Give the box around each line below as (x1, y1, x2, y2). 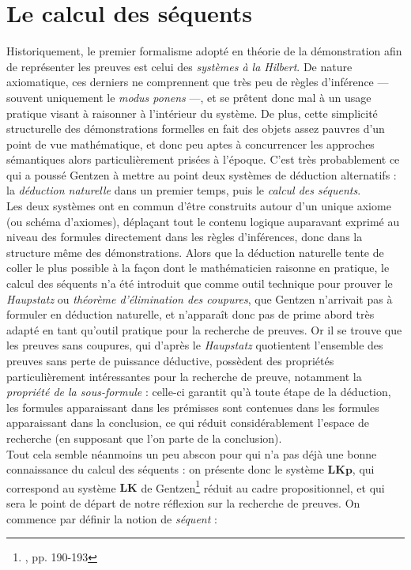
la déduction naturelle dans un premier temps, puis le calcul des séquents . (6, 182, 361, 198)
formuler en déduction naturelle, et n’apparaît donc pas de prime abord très (6, 306, 375, 323)
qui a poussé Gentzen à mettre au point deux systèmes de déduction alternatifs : (6, 166, 397, 183)
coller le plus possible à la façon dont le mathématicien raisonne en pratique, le (6, 259, 390, 276)
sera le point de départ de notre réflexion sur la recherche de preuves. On (6, 495, 360, 511)
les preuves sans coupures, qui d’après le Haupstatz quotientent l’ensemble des (6, 337, 383, 353)
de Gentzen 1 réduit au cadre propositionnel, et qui (141, 477, 385, 496)
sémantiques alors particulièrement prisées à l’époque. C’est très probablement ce (6, 151, 400, 168)
